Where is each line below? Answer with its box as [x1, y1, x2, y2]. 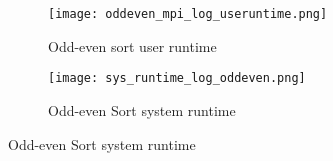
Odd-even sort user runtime [48, 35, 217, 56]
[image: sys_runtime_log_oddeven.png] [48, 71, 306, 86]
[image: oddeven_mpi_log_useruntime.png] [48, 7, 328, 21]
